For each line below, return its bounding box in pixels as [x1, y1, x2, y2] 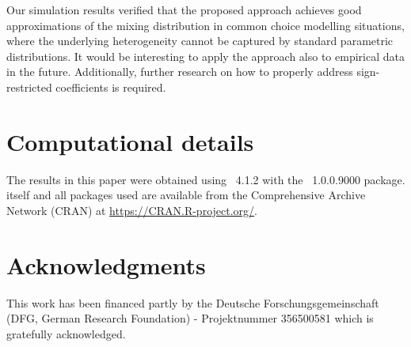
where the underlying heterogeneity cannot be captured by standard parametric [6, 32, 394, 49]
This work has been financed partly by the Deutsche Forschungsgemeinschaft [6, 294, 379, 311]
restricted [6, 78, 52, 95]
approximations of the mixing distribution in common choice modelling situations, [6, 17, 405, 33]
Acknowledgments [6, 248, 206, 281]
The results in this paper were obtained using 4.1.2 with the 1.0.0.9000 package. [6, 171, 405, 187]
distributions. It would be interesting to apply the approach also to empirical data [6, 47, 405, 64]
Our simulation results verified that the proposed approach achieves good [6, 2, 362, 17]
